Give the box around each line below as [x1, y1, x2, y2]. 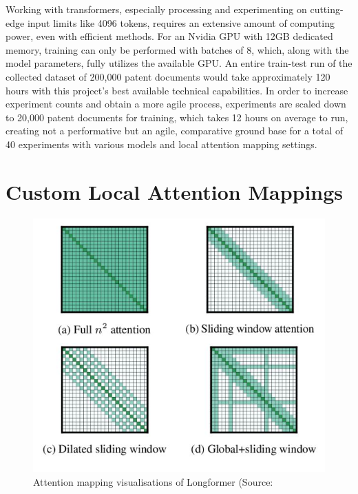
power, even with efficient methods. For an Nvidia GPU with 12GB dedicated [6, 29, 333, 43]
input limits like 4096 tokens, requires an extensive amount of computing [27, 15, 335, 30]
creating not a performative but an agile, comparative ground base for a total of [6, 123, 344, 138]
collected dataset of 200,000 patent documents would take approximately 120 [6, 69, 330, 83]
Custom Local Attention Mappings [6, 177, 344, 205]
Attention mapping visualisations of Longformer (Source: [33, 474, 273, 488]
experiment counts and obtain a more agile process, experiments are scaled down [6, 96, 346, 111]
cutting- [310, 2, 344, 16]
